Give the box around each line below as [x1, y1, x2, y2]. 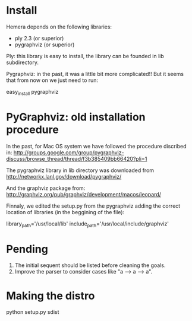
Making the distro [6, 289, 95, 303]
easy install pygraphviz [6, 88, 59, 97]
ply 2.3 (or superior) [14, 34, 64, 42]
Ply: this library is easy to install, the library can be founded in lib [6, 52, 165, 59]
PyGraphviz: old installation [6, 110, 146, 123]
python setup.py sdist [6, 309, 59, 316]
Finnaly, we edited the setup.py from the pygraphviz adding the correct [6, 202, 181, 209]
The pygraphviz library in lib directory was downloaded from [6, 167, 155, 174]
